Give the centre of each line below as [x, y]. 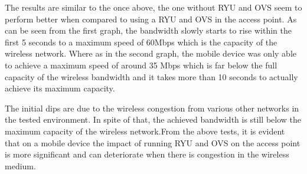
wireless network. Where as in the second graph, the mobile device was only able [151, 53]
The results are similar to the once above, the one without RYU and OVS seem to [153, 7]
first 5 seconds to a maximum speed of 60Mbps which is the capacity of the [141, 42]
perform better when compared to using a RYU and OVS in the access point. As [151, 19]
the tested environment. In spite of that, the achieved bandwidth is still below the [153, 119]
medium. [20, 165]
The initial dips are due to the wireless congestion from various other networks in [152, 108]
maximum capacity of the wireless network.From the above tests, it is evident [145, 131]
